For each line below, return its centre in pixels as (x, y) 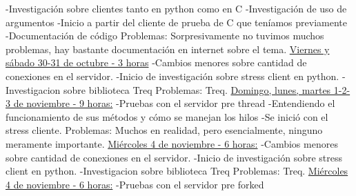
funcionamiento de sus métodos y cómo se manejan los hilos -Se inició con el (167, 116)
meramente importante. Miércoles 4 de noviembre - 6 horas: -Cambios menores (172, 143)
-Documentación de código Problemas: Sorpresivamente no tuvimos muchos (165, 36)
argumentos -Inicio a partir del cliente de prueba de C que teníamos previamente (176, 22)
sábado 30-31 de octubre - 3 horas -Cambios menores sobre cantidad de (156, 62)
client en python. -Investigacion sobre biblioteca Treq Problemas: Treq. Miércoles (177, 171)
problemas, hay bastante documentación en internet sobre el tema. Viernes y (168, 49)
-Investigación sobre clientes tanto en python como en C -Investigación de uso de (176, 8)
